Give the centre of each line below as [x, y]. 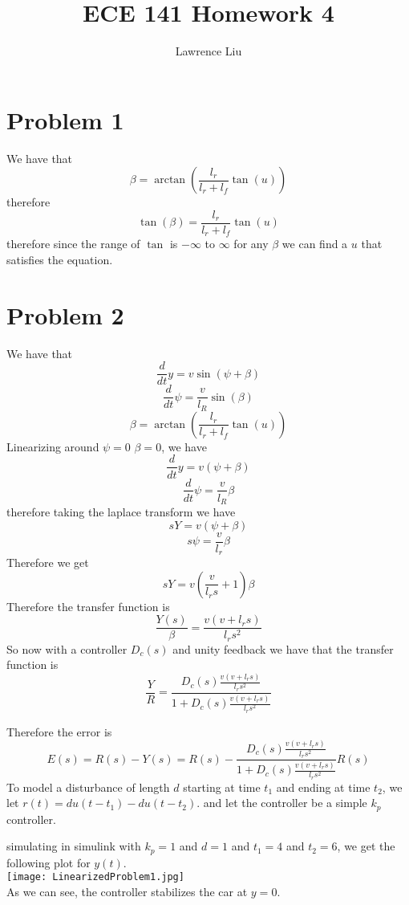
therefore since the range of [73, 244]
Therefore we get [48, 563]
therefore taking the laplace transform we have [121, 512]
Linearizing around [53, 446]
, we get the [366, 846]
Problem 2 [65, 314]
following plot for [49, 862]
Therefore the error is [59, 731]
